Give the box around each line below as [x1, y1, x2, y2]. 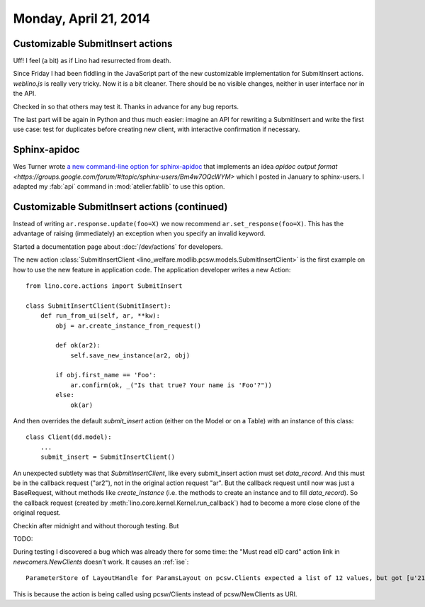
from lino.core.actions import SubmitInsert [25, 282, 183, 290]
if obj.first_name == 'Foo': [55, 371, 157, 379]
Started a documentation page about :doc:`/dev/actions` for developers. [13, 242, 223, 251]
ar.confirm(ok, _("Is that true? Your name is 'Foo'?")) [70, 381, 273, 389]
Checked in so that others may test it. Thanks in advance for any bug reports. [13, 102, 239, 111]
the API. [13, 89, 37, 98]
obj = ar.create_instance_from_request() [55, 321, 202, 330]
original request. [13, 508, 61, 517]
